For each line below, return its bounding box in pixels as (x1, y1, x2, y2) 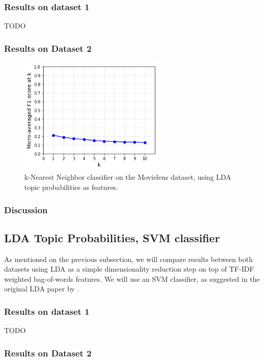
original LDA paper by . (4, 283, 79, 294)
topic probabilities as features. (24, 182, 118, 192)
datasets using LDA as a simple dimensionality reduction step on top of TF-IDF (4, 264, 254, 274)
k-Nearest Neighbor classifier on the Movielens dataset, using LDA (24, 172, 232, 182)
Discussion (4, 203, 48, 216)
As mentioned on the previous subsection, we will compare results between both (4, 253, 253, 264)
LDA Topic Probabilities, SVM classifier (4, 229, 220, 245)
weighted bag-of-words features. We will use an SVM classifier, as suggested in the (4, 273, 260, 284)
